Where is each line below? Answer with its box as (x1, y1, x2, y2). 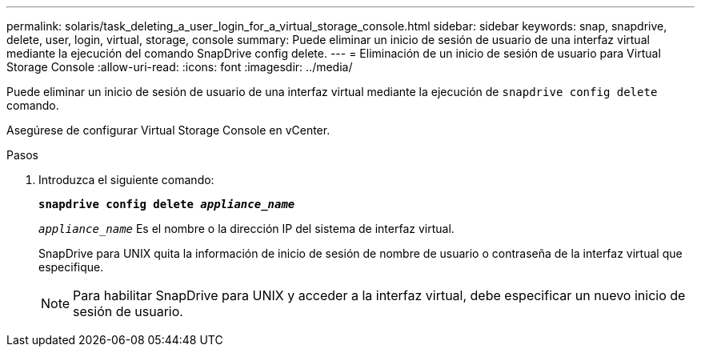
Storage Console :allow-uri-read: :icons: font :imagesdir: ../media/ (6, 60, 353, 74)
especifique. (38, 260, 104, 274)
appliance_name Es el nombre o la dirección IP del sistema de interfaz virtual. (38, 222, 455, 235)
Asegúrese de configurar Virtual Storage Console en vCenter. (6, 123, 330, 137)
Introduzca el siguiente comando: (38, 173, 214, 187)
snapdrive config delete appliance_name (38, 198, 295, 211)
